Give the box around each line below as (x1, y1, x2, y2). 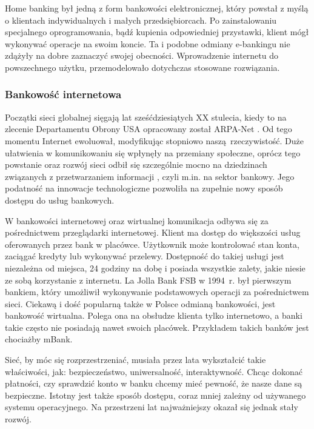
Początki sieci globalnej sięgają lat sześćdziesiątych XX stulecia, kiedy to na (5, 110, 287, 123)
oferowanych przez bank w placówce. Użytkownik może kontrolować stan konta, (5, 238, 299, 250)
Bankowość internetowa (5, 87, 122, 102)
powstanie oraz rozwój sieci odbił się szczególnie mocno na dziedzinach (5, 158, 267, 171)
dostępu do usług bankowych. (5, 193, 115, 206)
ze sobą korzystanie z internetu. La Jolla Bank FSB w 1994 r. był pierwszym (5, 273, 292, 286)
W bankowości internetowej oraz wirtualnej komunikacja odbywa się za (5, 214, 269, 227)
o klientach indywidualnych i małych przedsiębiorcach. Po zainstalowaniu (5, 13, 277, 26)
